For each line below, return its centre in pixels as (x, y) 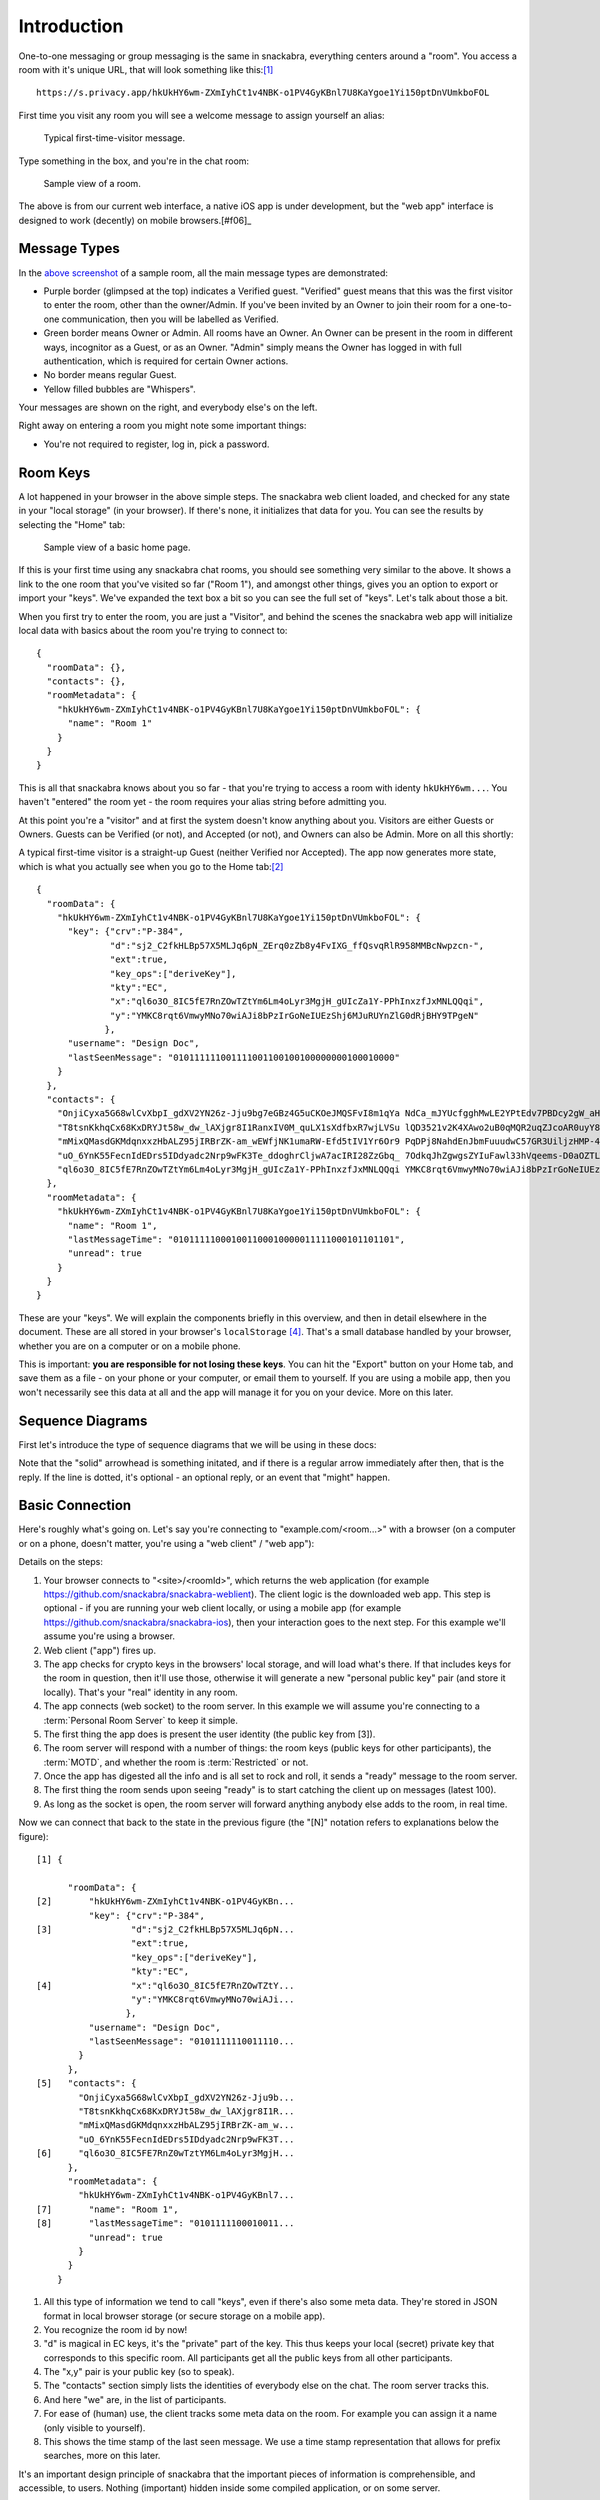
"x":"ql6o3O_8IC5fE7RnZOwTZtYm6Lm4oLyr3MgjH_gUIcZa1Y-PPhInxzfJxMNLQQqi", (297, 1001)
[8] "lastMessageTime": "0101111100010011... (165, 2223)
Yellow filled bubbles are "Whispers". (119, 389)
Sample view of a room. (92, 183)
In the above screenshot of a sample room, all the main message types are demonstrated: (203, 272)
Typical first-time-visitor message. (114, 138)
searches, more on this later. (102, 2456)
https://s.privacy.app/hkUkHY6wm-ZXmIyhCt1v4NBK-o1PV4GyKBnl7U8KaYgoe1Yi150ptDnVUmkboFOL (263, 93)
